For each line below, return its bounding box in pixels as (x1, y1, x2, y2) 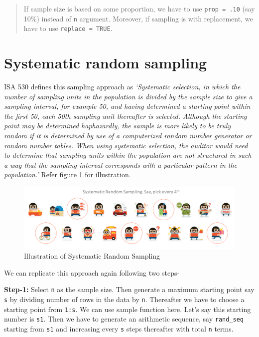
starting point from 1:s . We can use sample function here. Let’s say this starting (4, 304, 251, 314)
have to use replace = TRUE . (23, 23, 113, 33)
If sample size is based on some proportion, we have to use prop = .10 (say (23, 3, 255, 13)
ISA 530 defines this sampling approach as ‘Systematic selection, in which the (4, 81, 241, 92)
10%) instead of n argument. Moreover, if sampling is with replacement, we (23, 13, 253, 23)
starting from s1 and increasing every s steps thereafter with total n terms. (4, 324, 234, 334)
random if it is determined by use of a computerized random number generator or (4, 130, 252, 141)
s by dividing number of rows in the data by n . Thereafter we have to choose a (4, 294, 245, 305)
